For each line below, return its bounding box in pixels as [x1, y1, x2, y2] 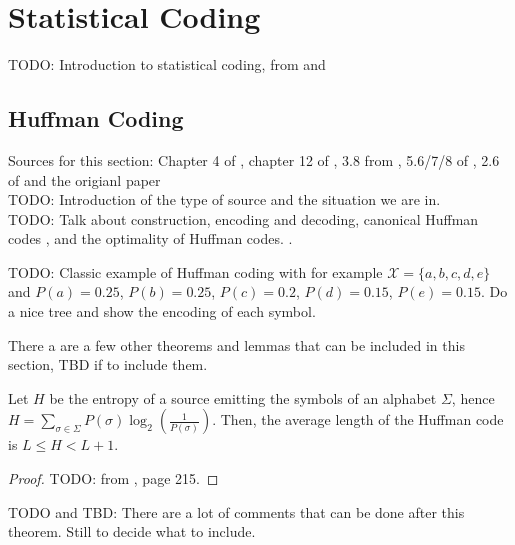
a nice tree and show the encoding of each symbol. [8, 301, 316, 322]
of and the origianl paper [8, 169, 161, 190]
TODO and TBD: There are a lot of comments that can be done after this [8, 501, 465, 522]
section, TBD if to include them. [8, 354, 208, 375]
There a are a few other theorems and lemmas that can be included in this [8, 334, 465, 355]
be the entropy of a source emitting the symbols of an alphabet [49, 387, 437, 408]
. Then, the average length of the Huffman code [212, 409, 504, 430]
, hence [451, 387, 495, 408]
